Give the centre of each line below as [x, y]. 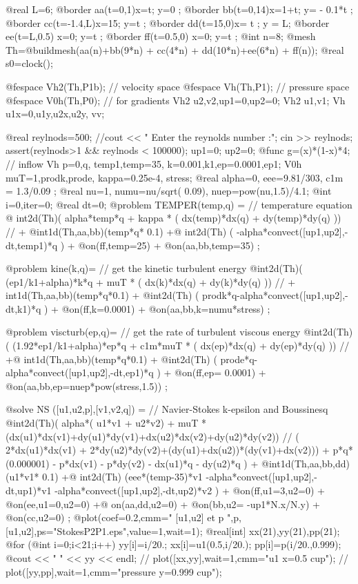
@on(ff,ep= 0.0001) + [220, 372]
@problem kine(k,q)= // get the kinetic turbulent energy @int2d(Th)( [154, 268]
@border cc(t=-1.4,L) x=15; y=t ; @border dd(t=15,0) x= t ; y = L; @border [168, 22]
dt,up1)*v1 [29, 490]
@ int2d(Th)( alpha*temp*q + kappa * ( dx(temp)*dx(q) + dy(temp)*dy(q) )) [173, 218]
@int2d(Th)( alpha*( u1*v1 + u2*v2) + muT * [106, 423]
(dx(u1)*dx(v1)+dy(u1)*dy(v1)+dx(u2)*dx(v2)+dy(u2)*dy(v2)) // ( [152, 436]
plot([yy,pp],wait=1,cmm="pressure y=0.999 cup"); [114, 571]
